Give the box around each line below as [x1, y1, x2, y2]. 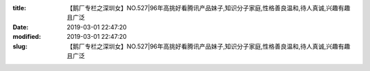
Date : [12, 23, 29, 31]
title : [12, 4, 27, 12]
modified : [12, 33, 41, 41]
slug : [12, 42, 27, 51]
